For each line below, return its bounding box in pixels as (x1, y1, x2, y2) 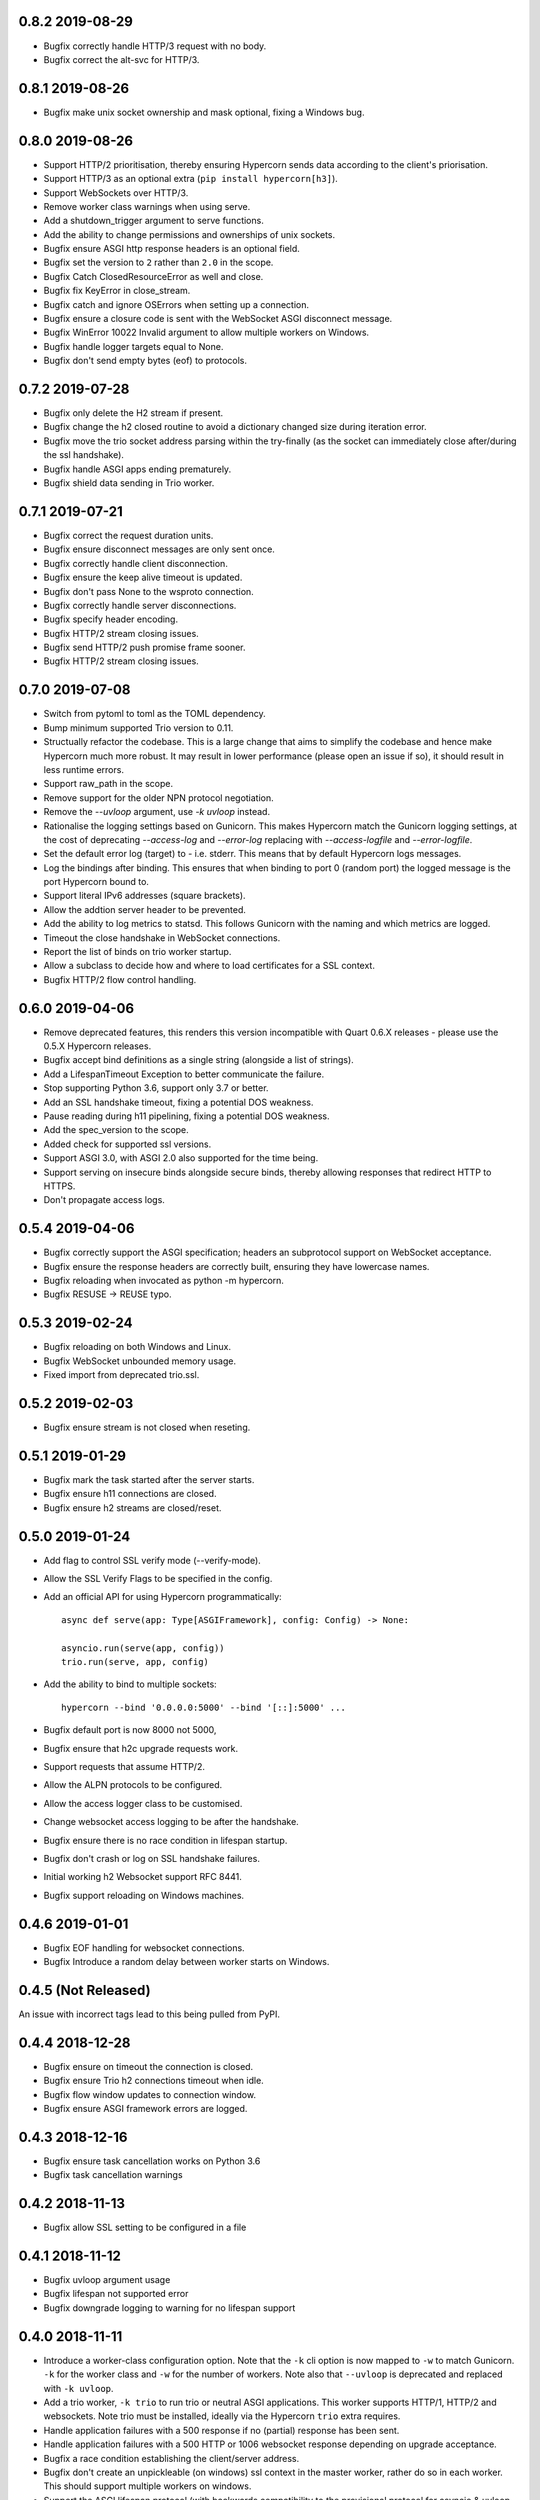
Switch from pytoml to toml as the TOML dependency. (43, 708, 267, 720)
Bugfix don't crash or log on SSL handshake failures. (43, 1852, 260, 1864)
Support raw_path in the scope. (43, 778, 174, 790)
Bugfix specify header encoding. (43, 613, 179, 625)
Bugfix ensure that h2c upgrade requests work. (43, 1742, 239, 1754)
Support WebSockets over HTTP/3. (43, 186, 189, 199)
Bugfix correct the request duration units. (43, 529, 214, 541)
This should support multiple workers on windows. (43, 2480, 252, 2492)
